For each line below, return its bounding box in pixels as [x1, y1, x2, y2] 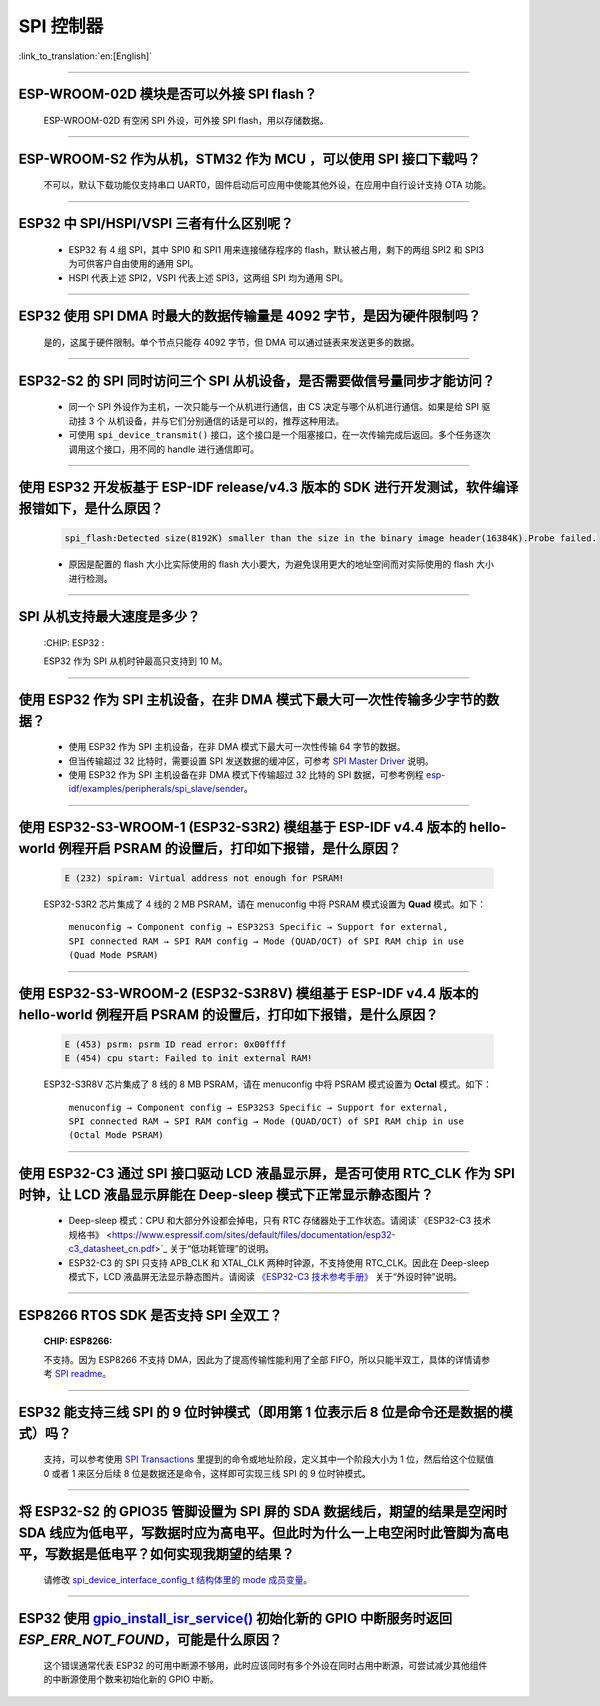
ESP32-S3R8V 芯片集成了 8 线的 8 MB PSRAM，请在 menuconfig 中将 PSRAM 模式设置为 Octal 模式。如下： [43, 1078, 492, 1090]
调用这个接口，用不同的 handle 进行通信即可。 [68, 443, 260, 455]
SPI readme [54, 1368, 103, 1380]
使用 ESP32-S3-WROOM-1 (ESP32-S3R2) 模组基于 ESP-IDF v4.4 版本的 [18, 819, 467, 836]
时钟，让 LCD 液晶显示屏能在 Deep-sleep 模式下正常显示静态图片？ [18, 1186, 434, 1203]
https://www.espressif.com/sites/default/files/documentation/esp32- [111, 1228, 397, 1240]
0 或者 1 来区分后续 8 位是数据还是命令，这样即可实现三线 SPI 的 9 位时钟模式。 [43, 1467, 371, 1479]
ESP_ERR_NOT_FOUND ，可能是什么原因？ [18, 1631, 283, 1648]
